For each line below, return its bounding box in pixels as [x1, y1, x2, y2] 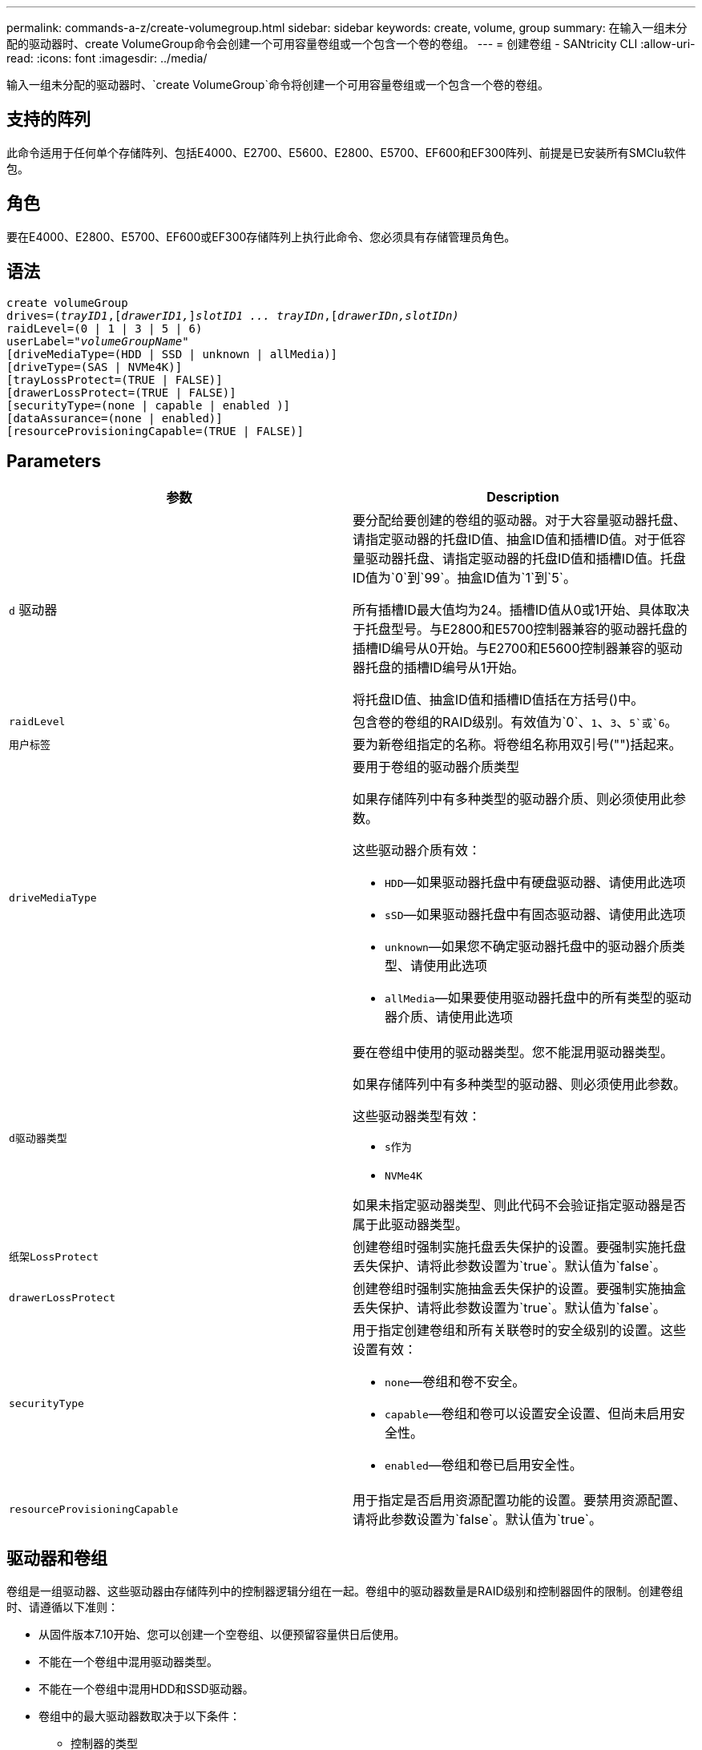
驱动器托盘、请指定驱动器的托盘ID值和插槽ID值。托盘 [365, 550, 686, 567]
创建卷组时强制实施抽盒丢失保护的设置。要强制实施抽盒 [353, 1280, 687, 1297]
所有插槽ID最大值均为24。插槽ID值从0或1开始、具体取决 [353, 602, 690, 619]
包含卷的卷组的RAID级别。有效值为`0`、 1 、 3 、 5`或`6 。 [353, 714, 678, 731]
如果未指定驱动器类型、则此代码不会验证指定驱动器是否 [353, 1197, 687, 1214]
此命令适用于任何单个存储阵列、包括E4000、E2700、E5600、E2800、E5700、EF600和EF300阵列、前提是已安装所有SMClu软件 [6, 145, 687, 159]
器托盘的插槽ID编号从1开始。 [353, 659, 525, 676]
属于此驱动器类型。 [353, 1216, 469, 1233]
